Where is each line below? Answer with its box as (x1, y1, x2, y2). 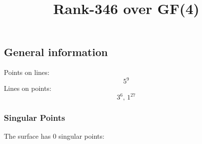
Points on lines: (4, 67, 50, 77)
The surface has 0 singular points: (4, 130, 104, 141)
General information (4, 44, 108, 59)
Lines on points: (4, 83, 51, 93)
